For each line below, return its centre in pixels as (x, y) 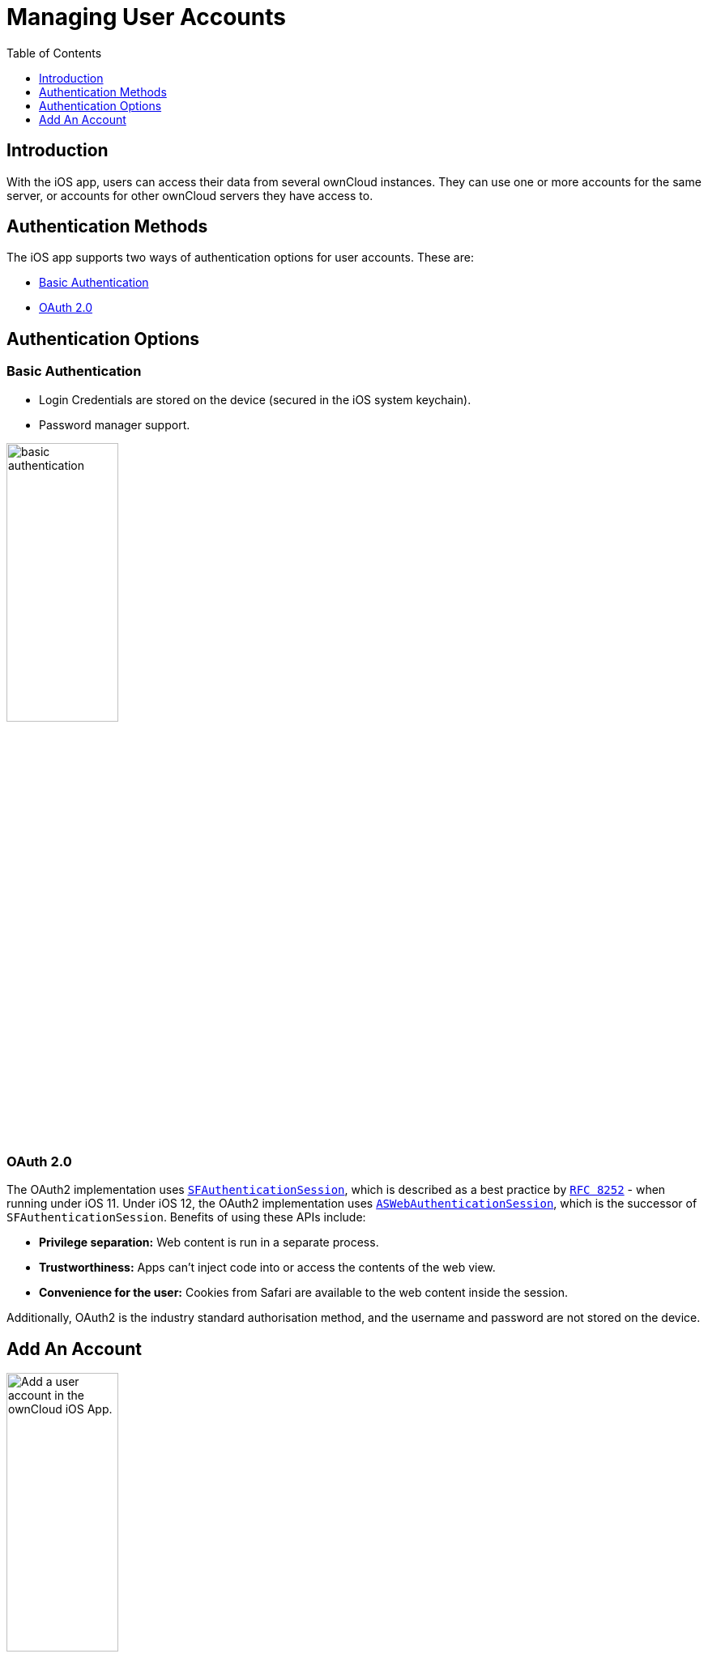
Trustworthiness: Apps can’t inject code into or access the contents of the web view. (267, 1268)
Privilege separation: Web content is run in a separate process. (209, 1242)
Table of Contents (54, 53)
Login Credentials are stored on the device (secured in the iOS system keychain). (255, 399)
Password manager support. (115, 424)
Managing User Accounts (146, 17)
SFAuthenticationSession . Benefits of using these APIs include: (186, 1217)
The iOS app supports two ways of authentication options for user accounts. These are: (240, 258)
